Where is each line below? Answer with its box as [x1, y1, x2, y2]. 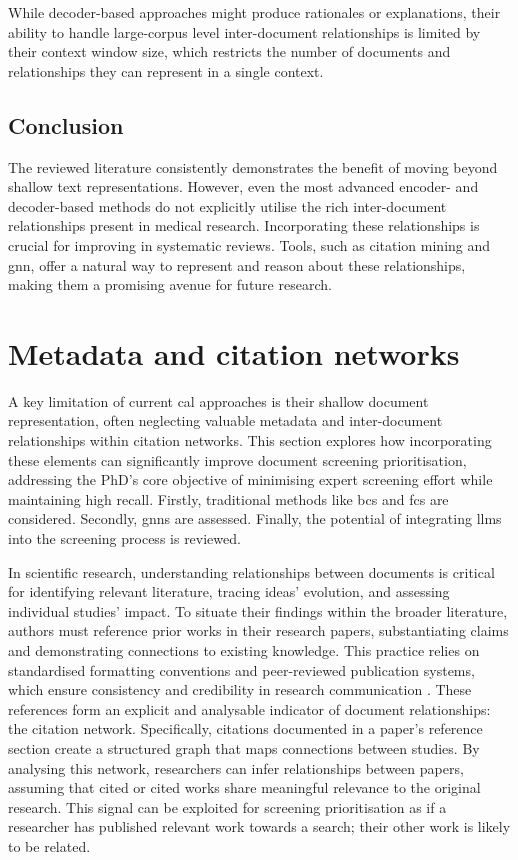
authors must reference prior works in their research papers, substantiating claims [8, 620, 509, 641]
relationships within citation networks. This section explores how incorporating [8, 430, 492, 451]
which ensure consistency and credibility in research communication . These [8, 679, 472, 700]
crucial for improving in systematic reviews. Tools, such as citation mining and [8, 234, 491, 255]
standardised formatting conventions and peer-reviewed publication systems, [8, 659, 475, 680]
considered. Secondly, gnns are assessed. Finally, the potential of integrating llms [8, 508, 502, 529]
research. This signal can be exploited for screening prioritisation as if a [8, 796, 447, 817]
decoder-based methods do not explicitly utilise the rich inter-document [8, 195, 447, 216]
